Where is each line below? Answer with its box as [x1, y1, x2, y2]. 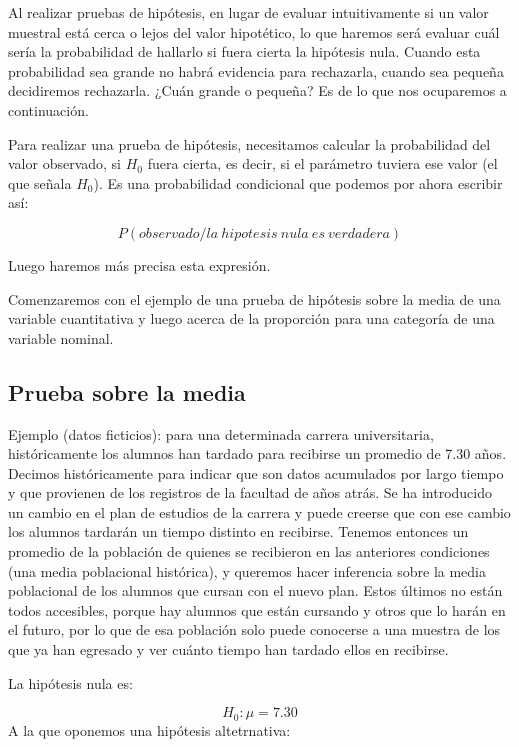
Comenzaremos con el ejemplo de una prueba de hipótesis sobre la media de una [8, 288, 501, 309]
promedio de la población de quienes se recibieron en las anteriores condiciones [8, 541, 490, 562]
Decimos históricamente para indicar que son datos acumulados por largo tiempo [8, 462, 504, 483]
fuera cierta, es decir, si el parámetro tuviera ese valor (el [147, 153, 498, 174]
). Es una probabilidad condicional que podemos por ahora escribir [93, 172, 503, 193]
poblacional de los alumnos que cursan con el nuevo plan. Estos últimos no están [8, 580, 503, 601]
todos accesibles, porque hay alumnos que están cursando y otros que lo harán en [8, 599, 506, 620]
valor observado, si [8, 153, 122, 174]
